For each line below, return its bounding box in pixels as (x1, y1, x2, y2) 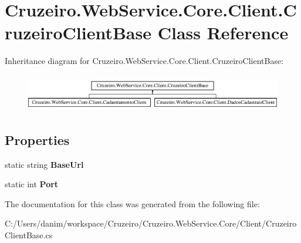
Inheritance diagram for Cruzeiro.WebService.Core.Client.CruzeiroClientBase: (5, 55, 284, 67)
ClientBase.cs (5, 228, 53, 241)
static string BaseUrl (5, 158, 84, 170)
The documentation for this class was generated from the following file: (5, 197, 260, 210)
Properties (5, 130, 70, 148)
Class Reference (157, 21, 289, 45)
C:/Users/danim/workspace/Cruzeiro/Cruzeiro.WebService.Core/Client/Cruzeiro (5, 217, 297, 230)
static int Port (5, 178, 59, 190)
